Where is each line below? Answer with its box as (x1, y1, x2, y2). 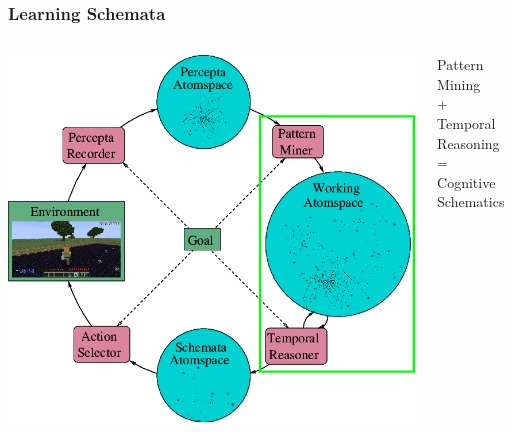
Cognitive (437, 171, 496, 192)
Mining (437, 73, 481, 94)
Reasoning (437, 132, 500, 153)
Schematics (437, 191, 505, 212)
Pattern (437, 54, 484, 75)
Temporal (437, 113, 496, 133)
